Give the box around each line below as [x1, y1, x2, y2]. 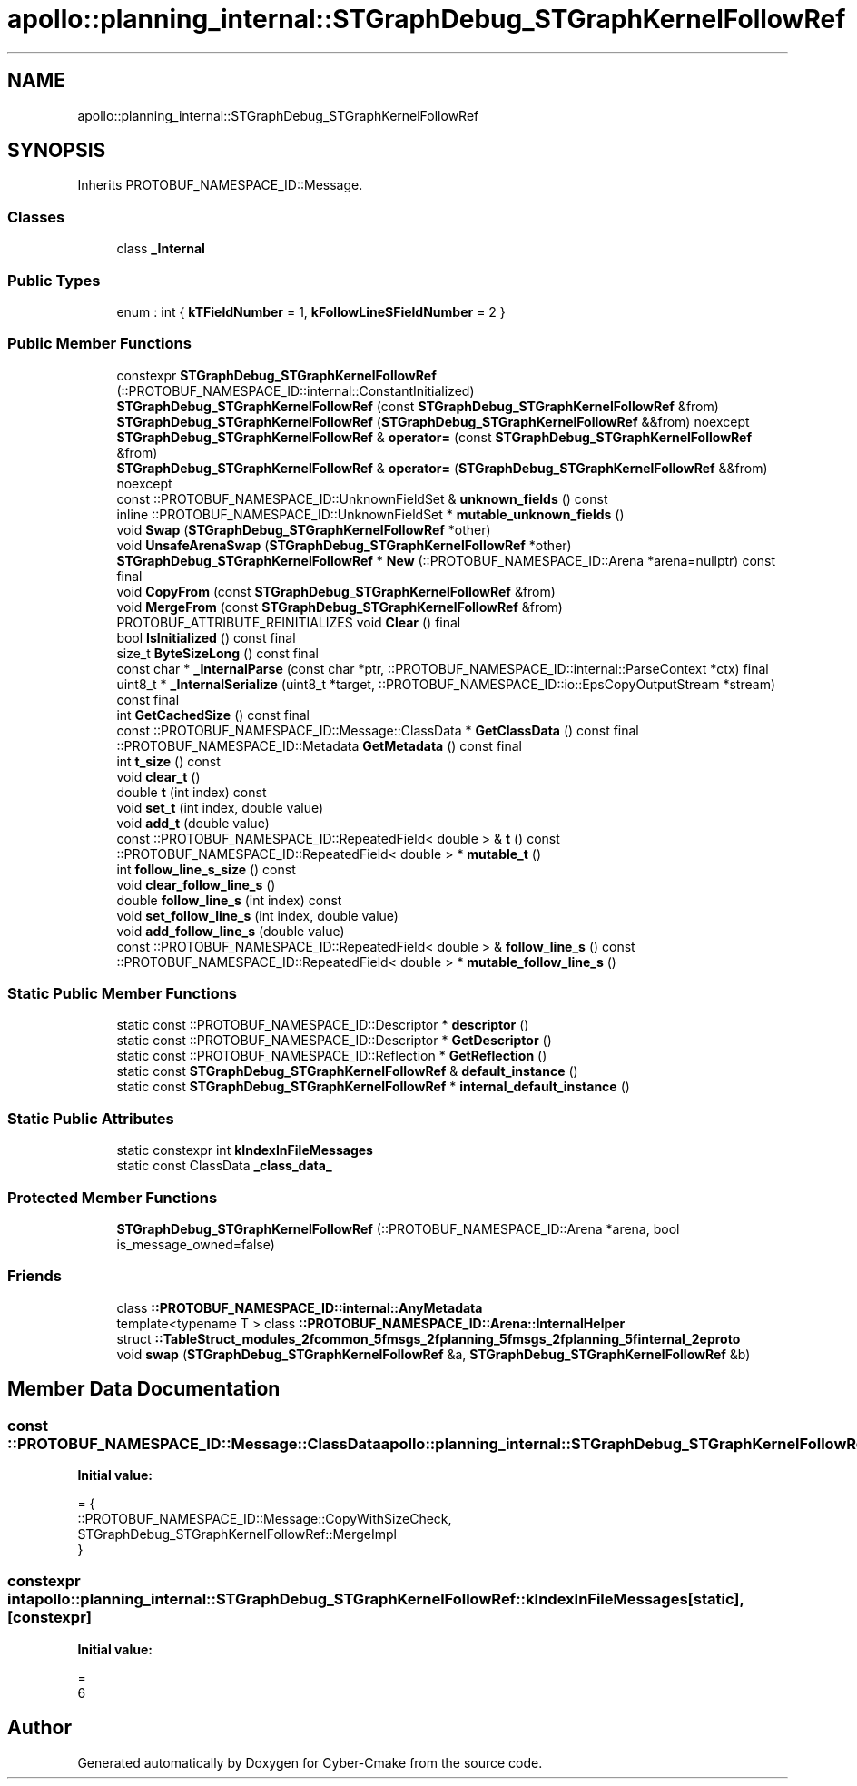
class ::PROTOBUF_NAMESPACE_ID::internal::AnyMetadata [116, 1299, 483, 1316]
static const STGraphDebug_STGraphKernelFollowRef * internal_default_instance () [116, 1079, 630, 1095]
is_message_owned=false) [116, 1236, 275, 1252]
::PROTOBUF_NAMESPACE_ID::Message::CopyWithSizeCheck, [77, 1510, 452, 1526]
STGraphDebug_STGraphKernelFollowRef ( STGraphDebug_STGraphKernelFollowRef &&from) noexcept [116, 413, 750, 429]
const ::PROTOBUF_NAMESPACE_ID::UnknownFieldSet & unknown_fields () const [116, 490, 608, 507]
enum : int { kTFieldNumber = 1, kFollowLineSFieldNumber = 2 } [116, 303, 506, 320]
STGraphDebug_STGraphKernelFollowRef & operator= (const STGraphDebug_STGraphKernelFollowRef [116, 429, 752, 445]
